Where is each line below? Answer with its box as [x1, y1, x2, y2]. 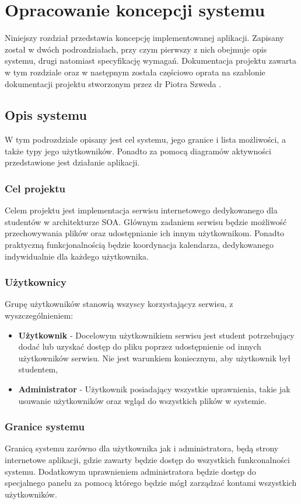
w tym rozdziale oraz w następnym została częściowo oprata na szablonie [5, 65, 265, 78]
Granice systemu [5, 419, 85, 434]
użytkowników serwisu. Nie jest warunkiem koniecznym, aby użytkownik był [18, 351, 291, 364]
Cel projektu [5, 181, 65, 195]
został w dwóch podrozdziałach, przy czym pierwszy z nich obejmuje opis [5, 43, 267, 55]
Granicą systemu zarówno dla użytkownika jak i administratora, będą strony [5, 442, 279, 454]
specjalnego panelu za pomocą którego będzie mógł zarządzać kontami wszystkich [5, 477, 297, 489]
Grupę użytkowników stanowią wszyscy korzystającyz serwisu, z [5, 298, 233, 310]
